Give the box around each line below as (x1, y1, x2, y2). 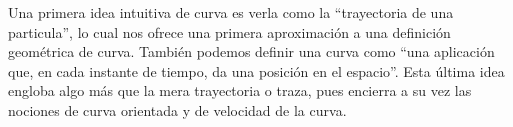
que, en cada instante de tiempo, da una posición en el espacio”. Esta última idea (8, 60, 505, 81)
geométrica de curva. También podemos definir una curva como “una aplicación (8, 41, 495, 62)
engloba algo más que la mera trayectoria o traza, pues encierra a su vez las (8, 80, 472, 101)
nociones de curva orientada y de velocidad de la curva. (8, 99, 347, 120)
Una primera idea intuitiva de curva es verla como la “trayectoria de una (8, 2, 454, 22)
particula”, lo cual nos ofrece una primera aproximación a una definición (8, 21, 451, 42)
